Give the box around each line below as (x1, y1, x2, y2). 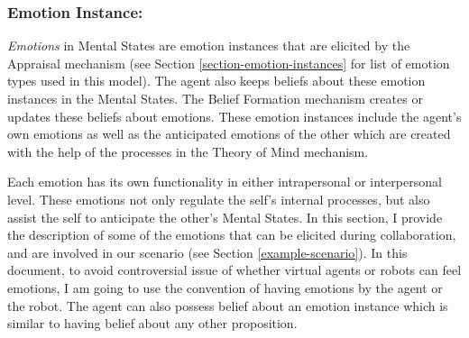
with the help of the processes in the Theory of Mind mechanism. (7, 142, 369, 160)
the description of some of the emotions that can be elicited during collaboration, (7, 225, 456, 244)
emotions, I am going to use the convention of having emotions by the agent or (7, 278, 443, 297)
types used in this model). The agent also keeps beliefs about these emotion (7, 71, 426, 90)
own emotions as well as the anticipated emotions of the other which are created (7, 124, 451, 143)
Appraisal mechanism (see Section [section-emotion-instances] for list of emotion (7, 53, 450, 72)
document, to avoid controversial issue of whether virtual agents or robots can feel (7, 260, 462, 279)
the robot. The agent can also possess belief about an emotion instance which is (7, 296, 448, 315)
